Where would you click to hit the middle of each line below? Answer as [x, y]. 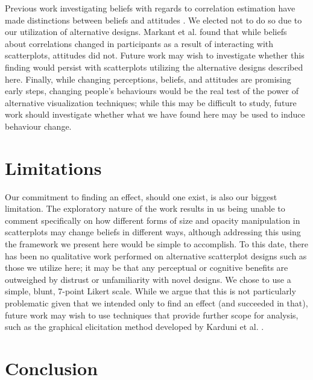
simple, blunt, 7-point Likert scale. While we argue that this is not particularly [150, 291]
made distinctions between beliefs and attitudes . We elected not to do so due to [153, 20]
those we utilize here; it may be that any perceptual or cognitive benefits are [147, 268]
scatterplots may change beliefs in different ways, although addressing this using [153, 232]
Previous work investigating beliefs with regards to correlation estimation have [150, 8]
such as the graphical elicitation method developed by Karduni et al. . [134, 327]
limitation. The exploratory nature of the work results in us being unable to [145, 208]
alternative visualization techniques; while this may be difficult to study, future [151, 102]
